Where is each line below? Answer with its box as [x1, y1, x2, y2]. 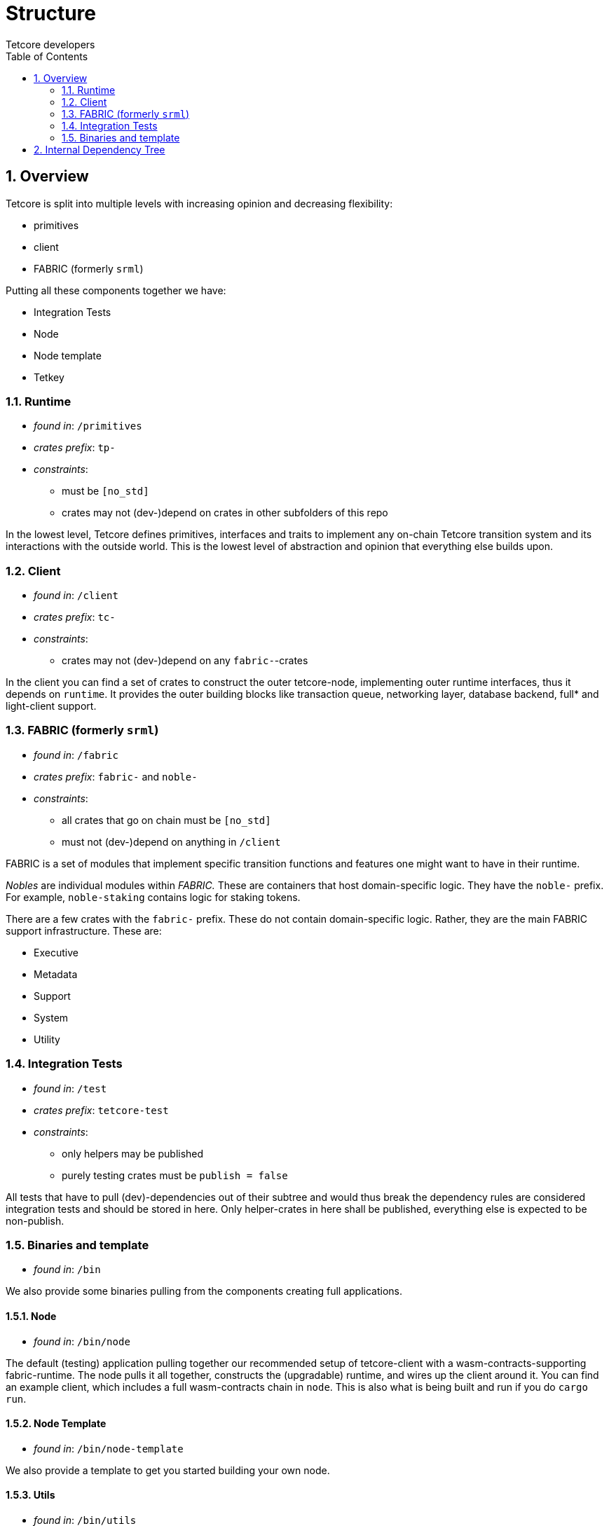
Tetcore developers [6, 38, 95, 50]
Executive [34, 946, 78, 958]
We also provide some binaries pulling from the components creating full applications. [6, 1285, 403, 1298]
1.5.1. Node [6, 1310, 57, 1322]
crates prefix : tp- [34, 441, 116, 454]
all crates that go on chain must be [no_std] [62, 813, 271, 826]
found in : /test [34, 1082, 107, 1094]
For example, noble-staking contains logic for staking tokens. [6, 891, 301, 903]
